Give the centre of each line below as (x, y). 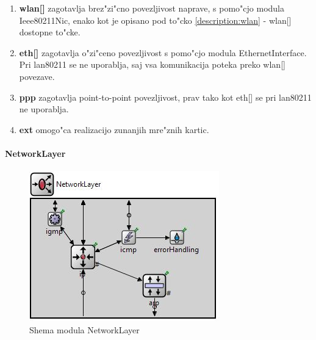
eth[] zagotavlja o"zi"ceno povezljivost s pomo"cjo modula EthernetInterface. (163, 52)
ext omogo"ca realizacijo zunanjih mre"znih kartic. (114, 129)
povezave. (37, 76)
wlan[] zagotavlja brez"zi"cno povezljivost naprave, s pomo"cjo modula (152, 8)
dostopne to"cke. (50, 32)
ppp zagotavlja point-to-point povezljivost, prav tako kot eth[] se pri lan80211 (165, 97)
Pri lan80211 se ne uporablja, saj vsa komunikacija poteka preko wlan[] (152, 64)
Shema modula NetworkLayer (84, 329)
